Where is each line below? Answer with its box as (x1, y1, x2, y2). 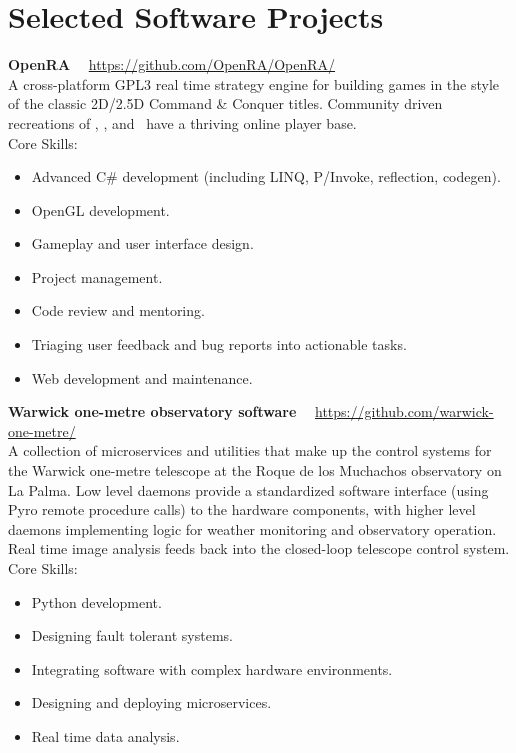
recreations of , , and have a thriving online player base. (8, 112, 357, 133)
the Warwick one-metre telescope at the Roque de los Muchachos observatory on (8, 460, 502, 481)
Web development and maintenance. (31, 367, 253, 388)
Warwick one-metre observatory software (8, 401, 297, 422)
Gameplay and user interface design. (31, 233, 254, 254)
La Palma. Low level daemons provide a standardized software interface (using (8, 479, 489, 500)
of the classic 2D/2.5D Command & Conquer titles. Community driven (8, 93, 443, 114)
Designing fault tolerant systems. (31, 625, 234, 646)
